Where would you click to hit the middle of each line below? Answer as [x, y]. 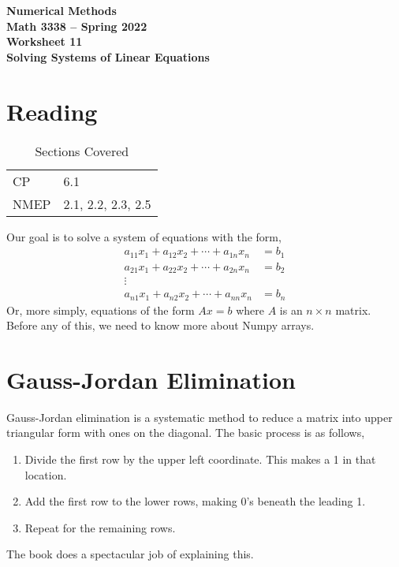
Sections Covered [82, 151]
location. [46, 474]
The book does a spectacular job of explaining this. [130, 554]
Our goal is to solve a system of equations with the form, [144, 236]
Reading [52, 111]
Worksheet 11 [45, 41]
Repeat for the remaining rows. [100, 527]
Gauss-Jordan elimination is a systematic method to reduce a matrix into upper [199, 417]
